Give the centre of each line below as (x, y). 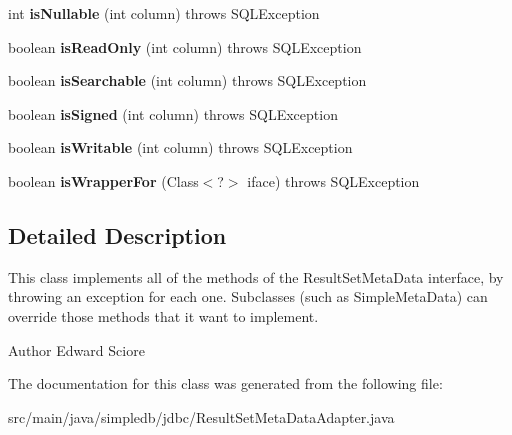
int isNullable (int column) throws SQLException (164, 13)
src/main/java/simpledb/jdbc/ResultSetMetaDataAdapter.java (201, 416)
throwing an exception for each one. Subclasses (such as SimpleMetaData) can (248, 296)
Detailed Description (117, 234)
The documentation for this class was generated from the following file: (225, 383)
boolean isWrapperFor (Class (103, 180)
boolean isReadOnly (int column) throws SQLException (185, 46)
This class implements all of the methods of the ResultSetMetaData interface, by (256, 276)
